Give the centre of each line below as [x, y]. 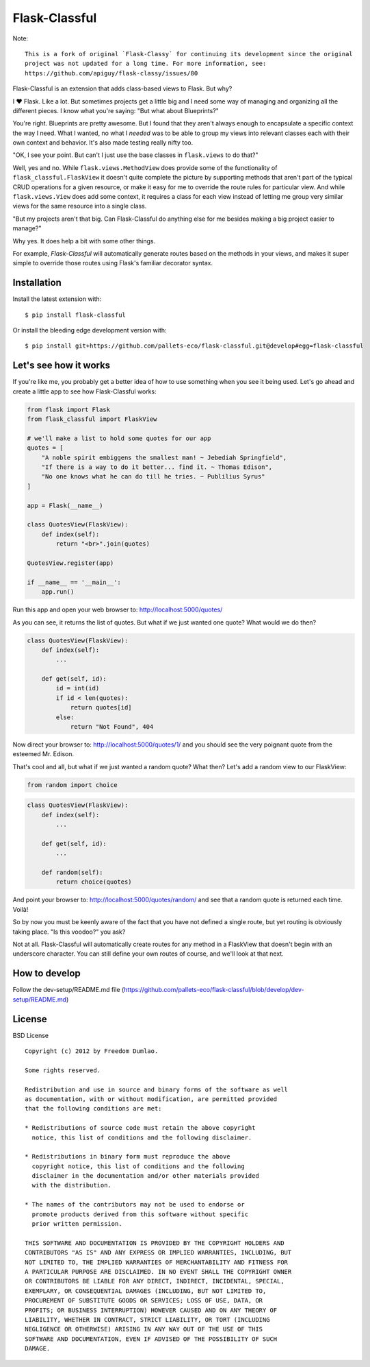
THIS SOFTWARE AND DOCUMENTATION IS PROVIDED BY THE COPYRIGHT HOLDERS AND [155, 1243]
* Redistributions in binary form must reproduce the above [128, 1157]
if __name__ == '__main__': [74, 582]
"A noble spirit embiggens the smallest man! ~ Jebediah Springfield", [164, 457]
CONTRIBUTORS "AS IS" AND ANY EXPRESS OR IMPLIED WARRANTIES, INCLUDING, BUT [158, 1253]
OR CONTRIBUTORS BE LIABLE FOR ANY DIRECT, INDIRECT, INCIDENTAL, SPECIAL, [155, 1281]
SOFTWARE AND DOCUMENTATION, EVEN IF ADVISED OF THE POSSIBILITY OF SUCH [151, 1339]
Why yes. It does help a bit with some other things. [84, 241]
